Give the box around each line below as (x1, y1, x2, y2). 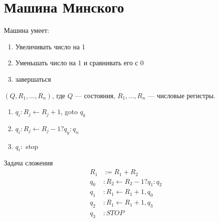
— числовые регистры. (147, 90, 216, 100)
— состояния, (75, 90, 115, 100)
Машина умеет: (4, 25, 49, 35)
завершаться (15, 74, 51, 84)
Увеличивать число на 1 (15, 41, 86, 51)
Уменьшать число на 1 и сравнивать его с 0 (15, 58, 144, 68)
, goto (61, 106, 78, 117)
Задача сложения (4, 158, 53, 168)
